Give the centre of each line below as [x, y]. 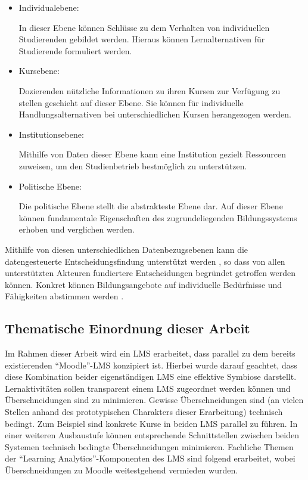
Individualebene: [49, 7]
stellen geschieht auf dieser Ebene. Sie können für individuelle [131, 102]
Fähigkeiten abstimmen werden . [64, 296]
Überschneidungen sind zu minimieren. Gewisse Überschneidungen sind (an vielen [154, 400]
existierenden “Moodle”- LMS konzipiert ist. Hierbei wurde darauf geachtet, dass [151, 365]
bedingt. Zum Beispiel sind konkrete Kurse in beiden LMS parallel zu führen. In [151, 423]
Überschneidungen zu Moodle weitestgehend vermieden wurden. [122, 470]
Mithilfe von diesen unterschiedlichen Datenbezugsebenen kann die [127, 249]
